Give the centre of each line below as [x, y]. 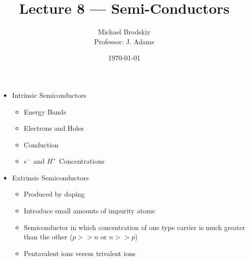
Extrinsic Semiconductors [50, 177]
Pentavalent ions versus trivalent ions [80, 253]
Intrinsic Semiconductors [49, 95]
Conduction [41, 144]
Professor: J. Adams [124, 41]
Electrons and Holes [54, 128]
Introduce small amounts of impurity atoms [89, 211]
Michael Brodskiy [124, 32]
